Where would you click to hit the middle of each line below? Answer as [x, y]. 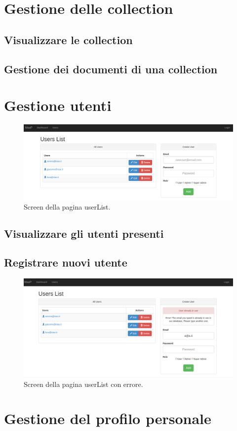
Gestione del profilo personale [108, 418]
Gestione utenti [58, 105]
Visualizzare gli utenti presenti [84, 233]
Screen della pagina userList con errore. [83, 384]
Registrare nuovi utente [66, 262]
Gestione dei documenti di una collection [111, 69]
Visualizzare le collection [68, 39]
